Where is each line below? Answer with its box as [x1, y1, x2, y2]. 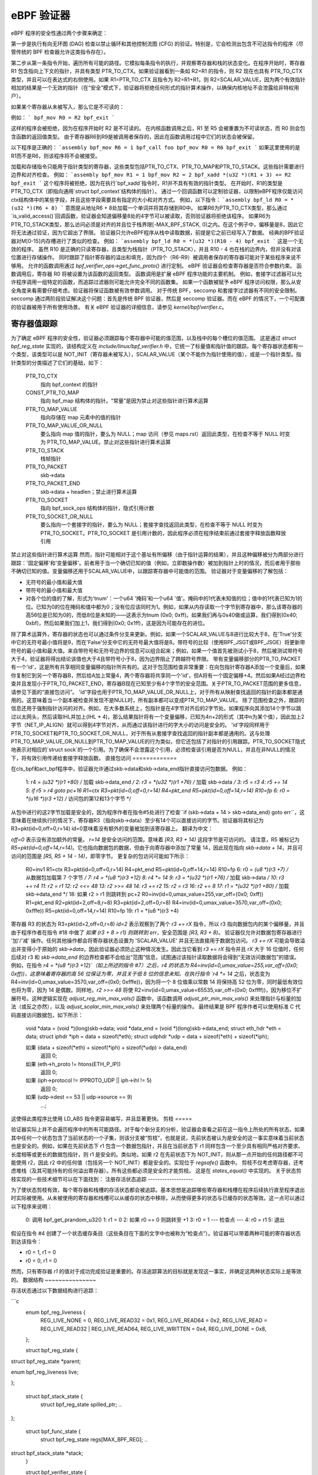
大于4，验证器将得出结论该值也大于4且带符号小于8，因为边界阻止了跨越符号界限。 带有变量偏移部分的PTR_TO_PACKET [11, 655, 302, 663]
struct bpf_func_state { [25, 1428, 81, 1435]
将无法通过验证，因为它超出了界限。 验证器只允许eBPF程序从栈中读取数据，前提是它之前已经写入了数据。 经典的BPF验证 [11, 229, 304, 236]
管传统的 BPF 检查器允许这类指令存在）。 [11, 48, 109, 55]
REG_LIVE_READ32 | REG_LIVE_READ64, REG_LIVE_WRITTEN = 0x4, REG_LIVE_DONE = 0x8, [40, 1325, 267, 1332]
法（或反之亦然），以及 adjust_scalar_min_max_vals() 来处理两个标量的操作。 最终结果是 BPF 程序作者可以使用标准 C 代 [11, 1003, 301, 1010]
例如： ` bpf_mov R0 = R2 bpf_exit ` [11, 114, 115, 121]
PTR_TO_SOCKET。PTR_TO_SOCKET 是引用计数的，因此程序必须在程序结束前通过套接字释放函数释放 [40, 529, 286, 536]
